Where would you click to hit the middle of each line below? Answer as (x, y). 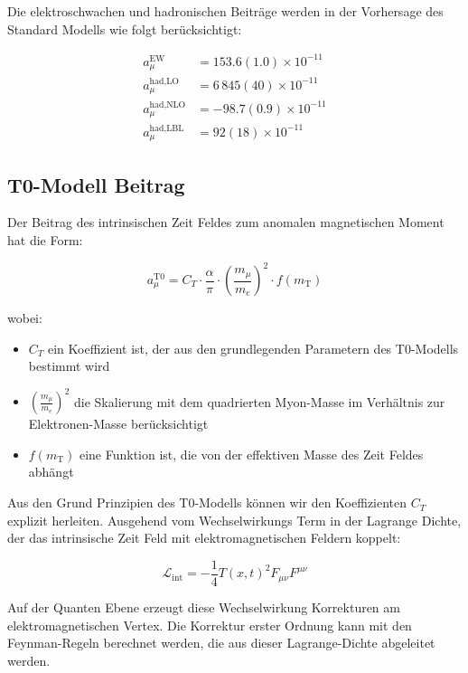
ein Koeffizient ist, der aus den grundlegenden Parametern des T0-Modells (253, 348)
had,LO (164, 81)
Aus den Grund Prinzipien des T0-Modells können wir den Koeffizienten (207, 502)
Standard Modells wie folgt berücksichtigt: (125, 28)
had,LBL (167, 128)
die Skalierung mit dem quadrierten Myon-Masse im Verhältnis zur (260, 401)
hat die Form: (45, 239)
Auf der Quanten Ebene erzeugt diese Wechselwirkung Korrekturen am (204, 607)
